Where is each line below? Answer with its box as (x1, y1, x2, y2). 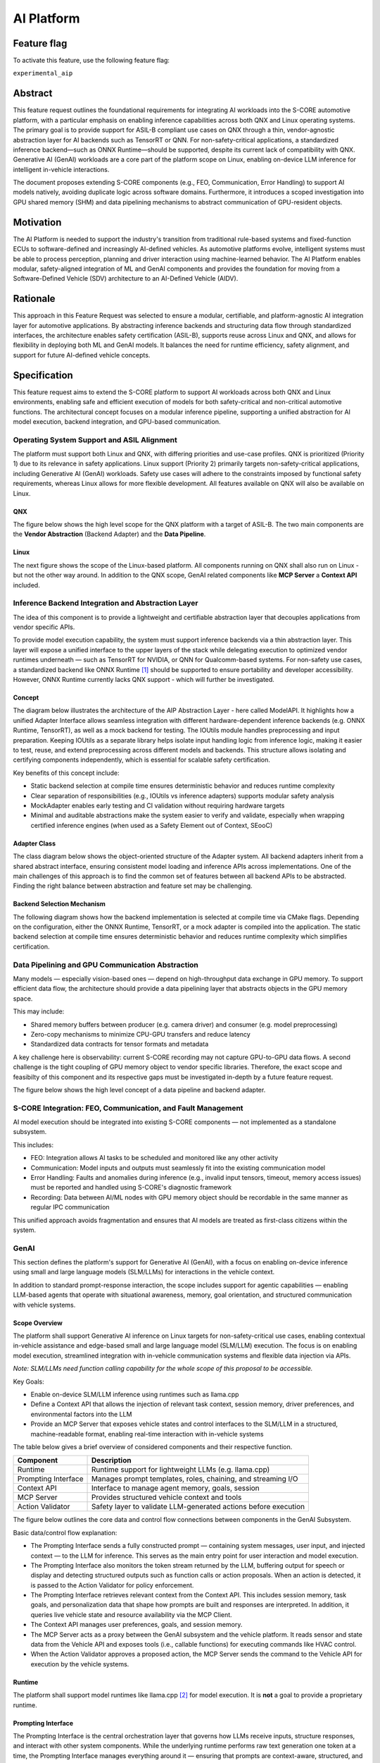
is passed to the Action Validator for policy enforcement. (30, 1580, 194, 1590)
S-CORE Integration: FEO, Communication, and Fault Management (13, 1103, 243, 1113)
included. (13, 580, 40, 589)
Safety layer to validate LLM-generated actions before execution (91, 1502, 305, 1512)
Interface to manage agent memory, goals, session (91, 1483, 260, 1493)
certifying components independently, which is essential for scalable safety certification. (13, 755, 270, 764)
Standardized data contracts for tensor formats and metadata (30, 1040, 209, 1049)
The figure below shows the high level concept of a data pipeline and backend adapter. (13, 1085, 266, 1094)
